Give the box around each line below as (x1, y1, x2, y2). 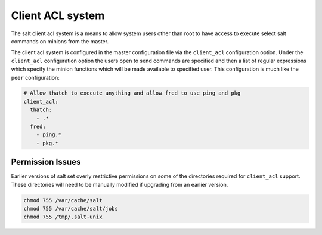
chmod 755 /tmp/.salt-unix (23, 214, 103, 220)
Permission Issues (11, 157, 81, 167)
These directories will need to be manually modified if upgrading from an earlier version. (11, 181, 228, 188)
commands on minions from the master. (11, 37, 109, 45)
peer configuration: (11, 74, 60, 81)
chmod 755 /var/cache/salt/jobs (23, 205, 119, 212)
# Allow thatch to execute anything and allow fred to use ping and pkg (23, 90, 241, 96)
